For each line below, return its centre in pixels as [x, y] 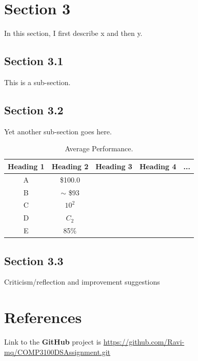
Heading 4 [158, 166]
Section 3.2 [34, 109]
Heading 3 [114, 166]
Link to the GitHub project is [53, 342]
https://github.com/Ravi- [144, 342]
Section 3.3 [34, 260]
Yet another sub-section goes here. [58, 131]
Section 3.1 [34, 61]
